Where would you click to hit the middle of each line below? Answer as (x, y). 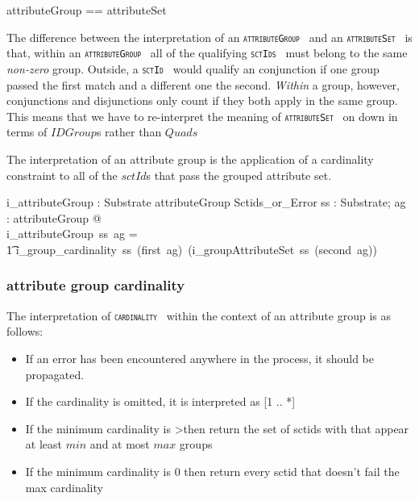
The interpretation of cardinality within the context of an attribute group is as (199, 315)
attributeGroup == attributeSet (87, 10)
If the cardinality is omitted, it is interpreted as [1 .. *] (160, 401)
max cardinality (64, 487)
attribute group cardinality (96, 285)
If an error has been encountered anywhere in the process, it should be (200, 359)
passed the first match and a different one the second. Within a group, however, (203, 84)
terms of (27, 132)
